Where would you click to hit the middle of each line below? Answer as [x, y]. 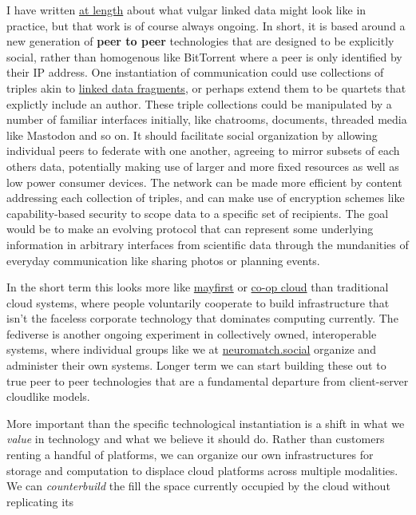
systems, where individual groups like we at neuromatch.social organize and [191, 349]
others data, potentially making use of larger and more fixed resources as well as [203, 166]
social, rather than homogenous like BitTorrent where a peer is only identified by [204, 56]
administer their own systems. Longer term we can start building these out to [196, 365]
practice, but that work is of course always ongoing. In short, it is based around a [206, 25]
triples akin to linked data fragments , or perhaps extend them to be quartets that [206, 87]
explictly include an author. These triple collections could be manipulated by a [199, 103]
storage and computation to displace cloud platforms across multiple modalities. [202, 470]
